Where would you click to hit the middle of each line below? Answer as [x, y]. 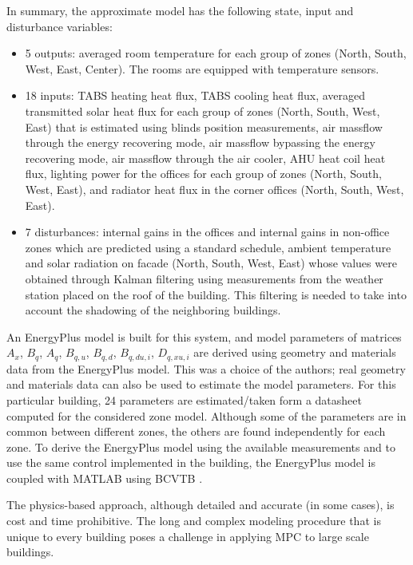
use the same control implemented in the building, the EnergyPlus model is [191, 462]
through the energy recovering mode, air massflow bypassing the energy [200, 142]
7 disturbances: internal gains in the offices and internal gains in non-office [207, 232]
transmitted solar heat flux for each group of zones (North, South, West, [203, 111]
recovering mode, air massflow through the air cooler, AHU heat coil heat [205, 158]
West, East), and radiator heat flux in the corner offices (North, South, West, [214, 189]
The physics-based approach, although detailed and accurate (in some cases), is [201, 505]
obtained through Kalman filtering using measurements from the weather [204, 278]
